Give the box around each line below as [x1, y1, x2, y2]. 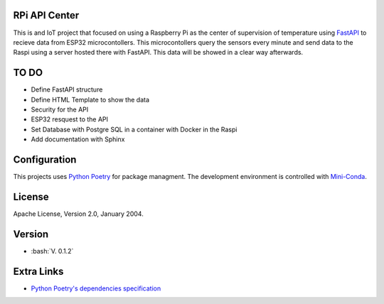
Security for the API [31, 105, 89, 114]
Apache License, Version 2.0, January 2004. [13, 210, 144, 218]
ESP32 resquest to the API [31, 115, 109, 124]
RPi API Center [13, 9, 80, 21]
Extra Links [13, 265, 64, 277]
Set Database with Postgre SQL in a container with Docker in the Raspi [31, 125, 238, 134]
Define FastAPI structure [31, 85, 103, 94]
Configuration [13, 153, 77, 165]
